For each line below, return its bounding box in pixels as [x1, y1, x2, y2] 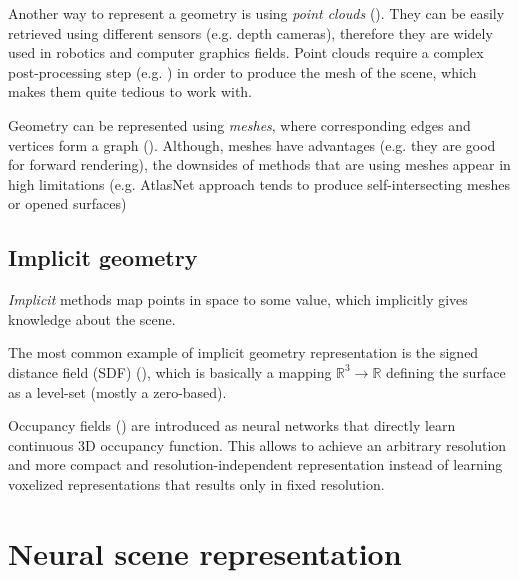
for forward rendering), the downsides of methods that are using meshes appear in [8, 154, 511, 175]
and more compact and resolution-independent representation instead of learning [8, 454, 503, 475]
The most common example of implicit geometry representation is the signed [8, 342, 479, 363]
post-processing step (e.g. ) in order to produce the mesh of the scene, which [8, 61, 477, 82]
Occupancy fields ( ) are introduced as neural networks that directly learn [8, 415, 456, 436]
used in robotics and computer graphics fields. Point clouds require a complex [8, 42, 484, 63]
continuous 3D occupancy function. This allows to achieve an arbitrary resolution [8, 434, 507, 455]
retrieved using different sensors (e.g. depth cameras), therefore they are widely [8, 22, 493, 43]
